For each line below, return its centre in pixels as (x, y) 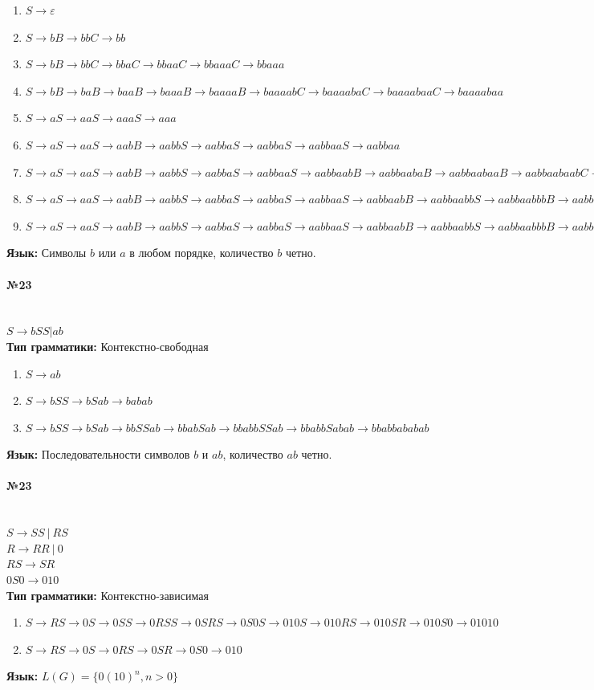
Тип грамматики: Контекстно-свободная (108, 346)
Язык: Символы (47, 253)
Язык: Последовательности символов (98, 454)
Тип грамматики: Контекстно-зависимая (108, 595)
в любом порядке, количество (201, 253)
